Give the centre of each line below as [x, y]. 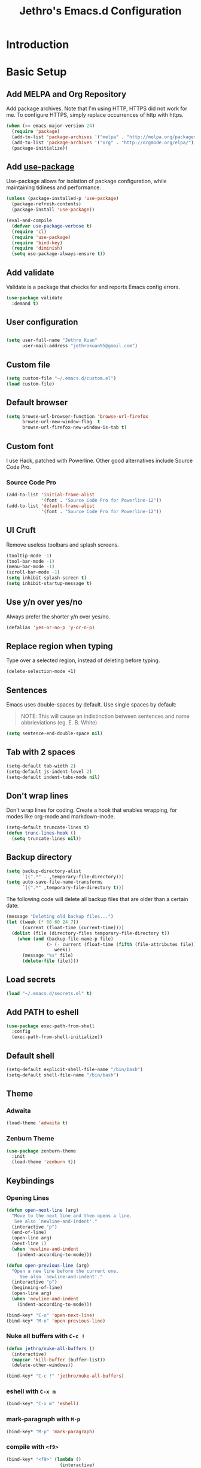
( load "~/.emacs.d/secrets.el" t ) [49, 993]
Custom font [30, 446]
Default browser [37, 403]
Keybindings [31, 1181]
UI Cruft [21, 530]
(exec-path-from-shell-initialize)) [57, 1037]
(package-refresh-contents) [47, 204]
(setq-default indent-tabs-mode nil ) [53, 777]
